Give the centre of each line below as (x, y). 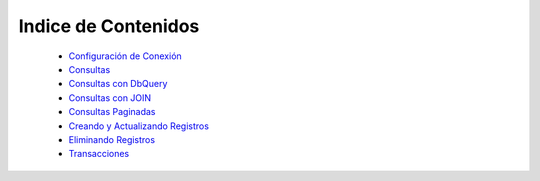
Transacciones (99, 154)
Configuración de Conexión (125, 56)
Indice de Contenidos (109, 26)
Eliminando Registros (111, 139)
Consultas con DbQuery (118, 84)
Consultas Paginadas (112, 112)
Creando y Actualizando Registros (139, 126)
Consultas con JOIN (110, 97)
